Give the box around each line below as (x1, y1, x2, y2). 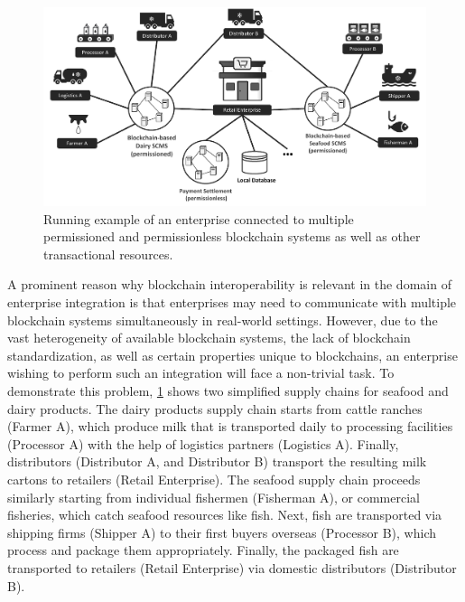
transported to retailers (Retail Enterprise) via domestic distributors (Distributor (7, 558, 457, 577)
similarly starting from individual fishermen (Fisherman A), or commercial (7, 487, 420, 506)
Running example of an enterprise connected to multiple (43, 209, 354, 228)
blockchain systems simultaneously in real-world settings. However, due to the (7, 310, 438, 329)
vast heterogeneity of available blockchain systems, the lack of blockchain (7, 328, 411, 347)
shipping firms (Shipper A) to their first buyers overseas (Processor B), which (7, 522, 436, 541)
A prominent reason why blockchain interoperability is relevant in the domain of (7, 275, 451, 294)
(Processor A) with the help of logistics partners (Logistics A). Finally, (7, 434, 399, 453)
